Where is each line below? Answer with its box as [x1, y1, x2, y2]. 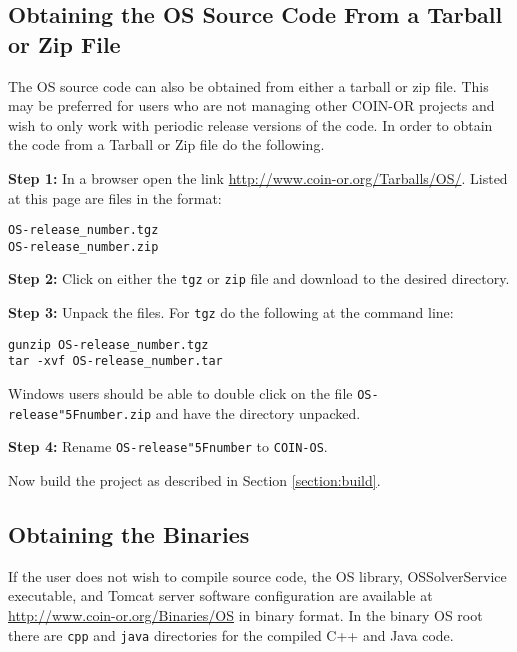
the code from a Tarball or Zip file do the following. [8, 134, 325, 155]
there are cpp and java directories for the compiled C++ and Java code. [8, 624, 454, 645]
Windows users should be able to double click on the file [8, 383, 353, 404]
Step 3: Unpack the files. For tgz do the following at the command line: [8, 302, 454, 323]
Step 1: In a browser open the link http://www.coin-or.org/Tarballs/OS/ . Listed [8, 167, 508, 188]
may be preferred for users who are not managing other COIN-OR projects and [8, 95, 495, 116]
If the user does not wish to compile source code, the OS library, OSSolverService [8, 565, 507, 586]
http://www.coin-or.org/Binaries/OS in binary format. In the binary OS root [8, 605, 483, 626]
